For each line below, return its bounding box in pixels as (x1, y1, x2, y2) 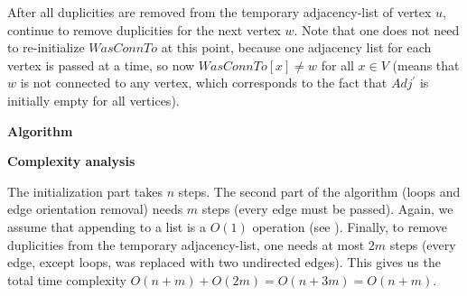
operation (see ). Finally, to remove (252, 217, 447, 236)
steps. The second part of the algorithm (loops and (178, 181, 461, 200)
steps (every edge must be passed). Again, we (201, 199, 453, 218)
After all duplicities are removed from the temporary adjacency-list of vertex (7, 3, 432, 21)
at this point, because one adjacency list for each (161, 38, 432, 57)
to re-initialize (7, 38, 85, 57)
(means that (392, 55, 460, 74)
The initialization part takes (7, 181, 163, 200)
